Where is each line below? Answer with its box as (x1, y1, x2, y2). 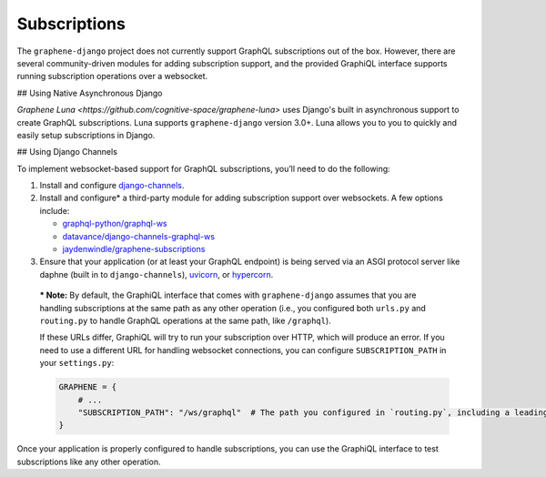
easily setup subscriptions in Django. (16, 129, 156, 140)
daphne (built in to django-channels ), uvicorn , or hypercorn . (39, 269, 274, 279)
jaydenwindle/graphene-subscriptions (62, 244, 206, 255)
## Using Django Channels (16, 147, 118, 157)
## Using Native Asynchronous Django (16, 87, 163, 98)
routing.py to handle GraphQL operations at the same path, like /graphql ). (39, 315, 331, 326)
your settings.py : (39, 358, 115, 369)
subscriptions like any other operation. (16, 456, 161, 467)
